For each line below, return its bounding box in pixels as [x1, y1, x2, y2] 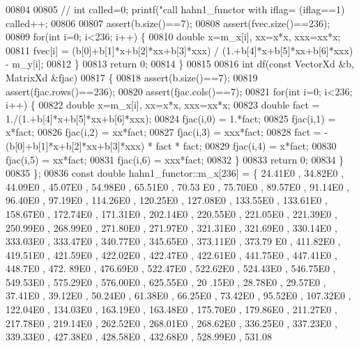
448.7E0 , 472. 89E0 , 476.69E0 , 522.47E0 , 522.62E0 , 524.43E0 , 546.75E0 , [6, 261, 336, 276]
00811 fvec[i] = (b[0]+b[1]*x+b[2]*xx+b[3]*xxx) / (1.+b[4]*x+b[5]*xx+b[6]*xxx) [6, 42, 353, 57]
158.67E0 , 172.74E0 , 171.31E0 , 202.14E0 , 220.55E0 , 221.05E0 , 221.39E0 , [6, 206, 337, 221]
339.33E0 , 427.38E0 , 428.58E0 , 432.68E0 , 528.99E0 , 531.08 [6, 329, 273, 344]
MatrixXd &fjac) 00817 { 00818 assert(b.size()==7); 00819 [6, 70, 258, 84]
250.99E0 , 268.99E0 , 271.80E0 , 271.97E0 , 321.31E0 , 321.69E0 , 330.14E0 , [6, 220, 337, 235]
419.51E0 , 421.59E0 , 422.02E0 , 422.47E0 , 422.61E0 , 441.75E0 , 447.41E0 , [6, 247, 337, 262]
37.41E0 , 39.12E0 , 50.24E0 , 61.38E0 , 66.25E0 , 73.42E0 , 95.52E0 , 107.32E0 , [6, 288, 351, 303]
